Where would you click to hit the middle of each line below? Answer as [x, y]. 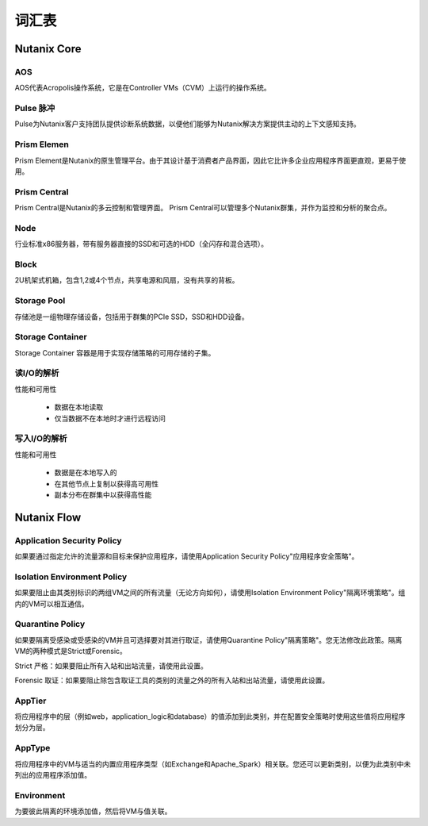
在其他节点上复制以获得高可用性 [106, 483]
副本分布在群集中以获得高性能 [103, 494]
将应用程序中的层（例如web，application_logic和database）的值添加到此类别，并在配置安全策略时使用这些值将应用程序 [210, 717]
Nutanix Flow [48, 517]
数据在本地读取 [78, 407]
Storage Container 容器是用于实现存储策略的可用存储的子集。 [115, 352]
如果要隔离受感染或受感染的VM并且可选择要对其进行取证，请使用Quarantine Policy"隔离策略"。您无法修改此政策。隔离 [208, 640]
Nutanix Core [48, 49]
